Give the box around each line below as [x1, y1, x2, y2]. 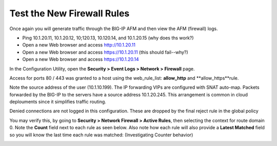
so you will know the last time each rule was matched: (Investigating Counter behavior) [9, 132, 193, 138]
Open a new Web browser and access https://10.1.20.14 [22, 56, 139, 62]
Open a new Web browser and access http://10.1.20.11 [22, 42, 136, 48]
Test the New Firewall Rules [9, 8, 130, 19]
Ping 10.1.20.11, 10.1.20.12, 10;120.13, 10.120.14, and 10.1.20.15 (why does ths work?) [22, 35, 194, 41]
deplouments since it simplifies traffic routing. [9, 99, 106, 105]
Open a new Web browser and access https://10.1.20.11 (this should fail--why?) [22, 49, 188, 55]
